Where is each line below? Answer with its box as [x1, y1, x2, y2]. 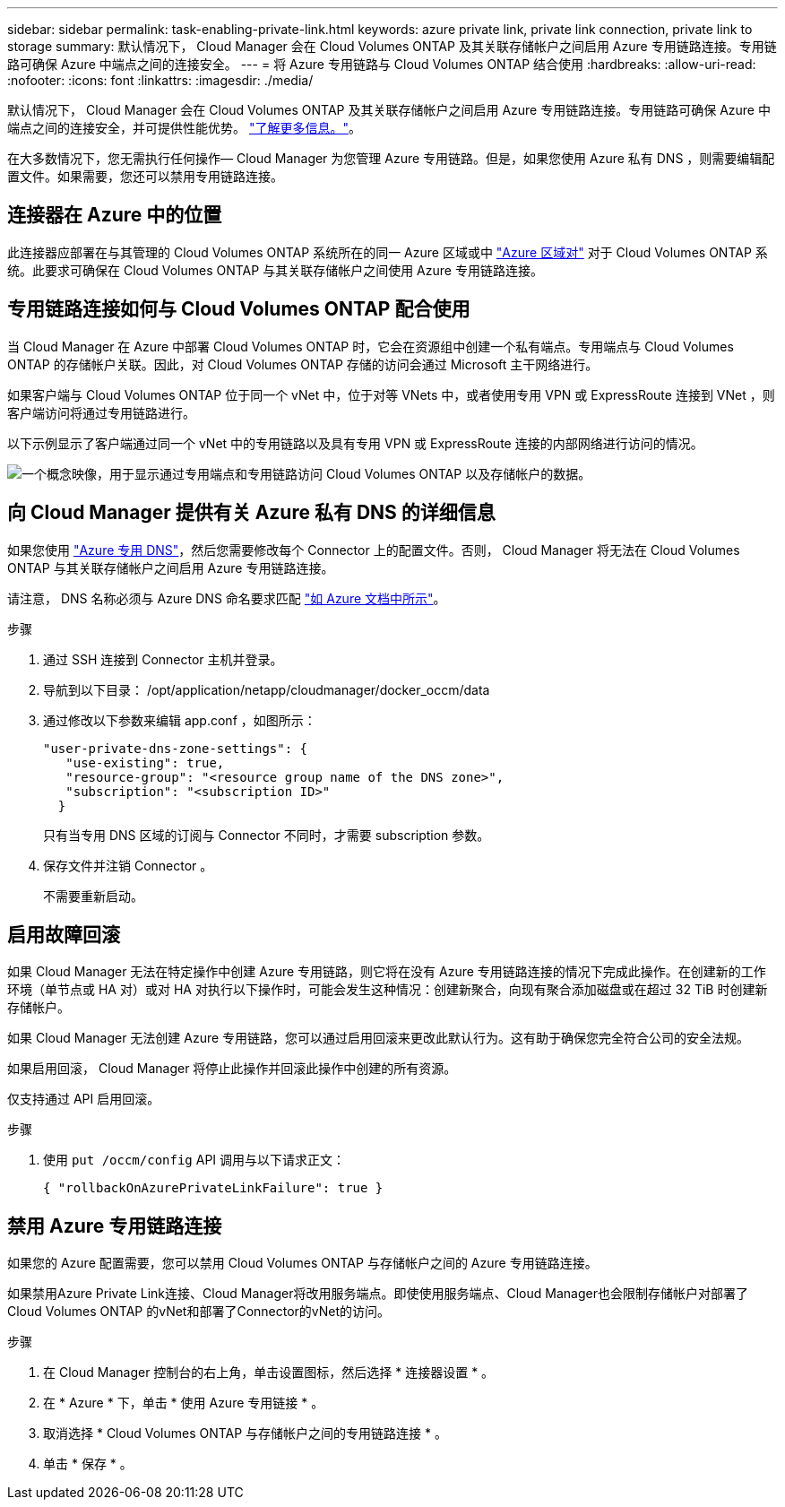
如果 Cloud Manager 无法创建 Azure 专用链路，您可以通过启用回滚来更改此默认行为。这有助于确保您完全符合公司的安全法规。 [7, 1030, 750, 1046]
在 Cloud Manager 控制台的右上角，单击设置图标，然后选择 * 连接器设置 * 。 [43, 1364, 495, 1381]
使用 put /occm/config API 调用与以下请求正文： [43, 1152, 346, 1168]
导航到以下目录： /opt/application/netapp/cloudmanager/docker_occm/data [43, 681, 490, 697]
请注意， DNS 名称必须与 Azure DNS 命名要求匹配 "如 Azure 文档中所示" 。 [7, 590, 446, 606]
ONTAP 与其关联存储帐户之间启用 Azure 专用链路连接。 [7, 559, 334, 576]
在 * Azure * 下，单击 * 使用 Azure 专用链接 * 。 [43, 1395, 324, 1411]
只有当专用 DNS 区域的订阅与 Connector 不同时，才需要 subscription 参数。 [43, 827, 490, 843]
